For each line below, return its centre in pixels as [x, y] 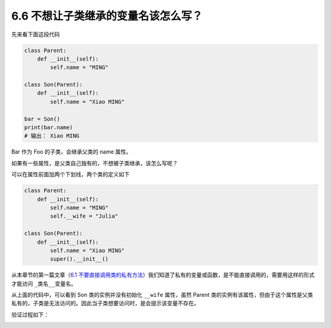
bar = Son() [42, 119]
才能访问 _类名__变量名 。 [44, 283]
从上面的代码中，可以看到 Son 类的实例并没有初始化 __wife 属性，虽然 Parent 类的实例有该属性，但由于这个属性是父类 [162, 295]
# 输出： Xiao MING [52, 136]
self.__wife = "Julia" [84, 216]
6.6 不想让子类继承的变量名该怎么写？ [107, 16]
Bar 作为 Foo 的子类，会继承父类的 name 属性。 [71, 152]
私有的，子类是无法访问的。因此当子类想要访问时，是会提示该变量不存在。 [105, 304]
